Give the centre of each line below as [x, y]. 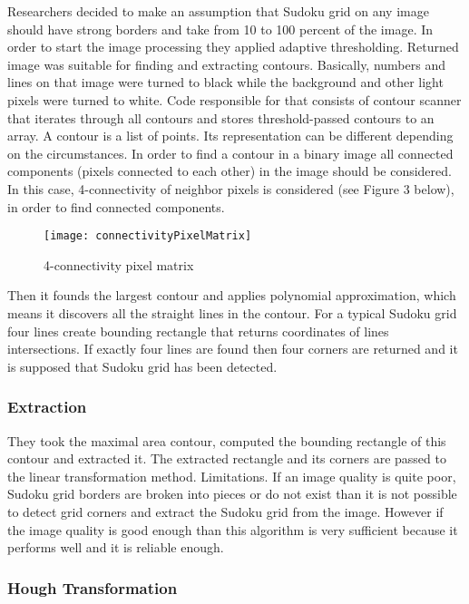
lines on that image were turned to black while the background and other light [225, 82]
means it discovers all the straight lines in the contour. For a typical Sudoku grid [232, 312]
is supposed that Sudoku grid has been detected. [142, 366]
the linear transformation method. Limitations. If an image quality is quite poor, [232, 476]
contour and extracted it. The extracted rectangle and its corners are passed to [227, 458]
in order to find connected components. [116, 206]
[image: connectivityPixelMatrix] [148, 236]
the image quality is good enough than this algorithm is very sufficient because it [233, 529]
